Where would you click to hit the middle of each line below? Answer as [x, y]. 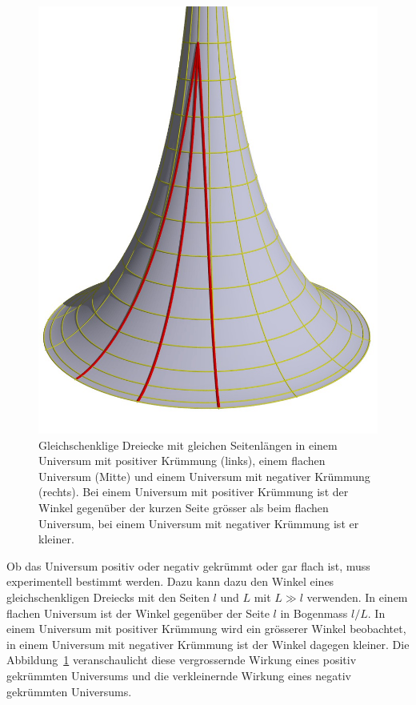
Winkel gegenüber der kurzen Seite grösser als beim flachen [184, 507]
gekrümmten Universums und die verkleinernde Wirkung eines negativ [179, 675]
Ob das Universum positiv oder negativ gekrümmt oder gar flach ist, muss [188, 565]
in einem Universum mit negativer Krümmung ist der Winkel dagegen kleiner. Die [208, 644]
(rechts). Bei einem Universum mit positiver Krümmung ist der [194, 492]
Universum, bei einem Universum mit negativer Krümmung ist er [199, 523]
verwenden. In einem [357, 597]
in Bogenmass [314, 613]
